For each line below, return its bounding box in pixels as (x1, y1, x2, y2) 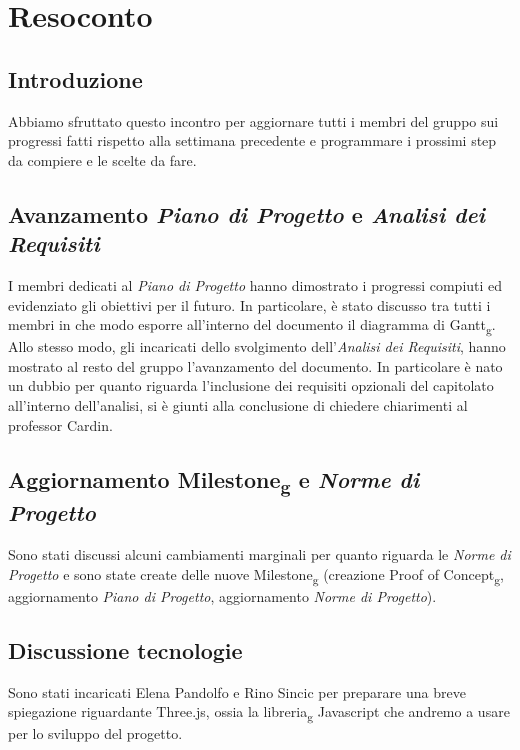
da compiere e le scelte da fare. (8, 149, 197, 170)
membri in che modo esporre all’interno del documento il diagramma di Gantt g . (8, 314, 496, 337)
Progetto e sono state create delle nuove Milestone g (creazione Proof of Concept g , (8, 563, 504, 587)
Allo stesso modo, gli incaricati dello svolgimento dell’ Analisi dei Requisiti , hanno (8, 336, 506, 357)
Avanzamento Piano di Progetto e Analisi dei (8, 198, 486, 229)
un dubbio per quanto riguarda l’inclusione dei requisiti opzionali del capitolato (8, 375, 494, 396)
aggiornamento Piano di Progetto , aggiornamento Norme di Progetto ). (8, 585, 437, 606)
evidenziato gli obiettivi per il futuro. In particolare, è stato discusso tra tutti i (8, 294, 491, 315)
